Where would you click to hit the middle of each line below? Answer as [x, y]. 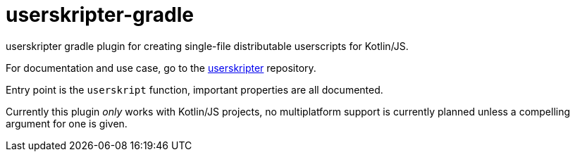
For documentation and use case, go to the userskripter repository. [161, 68]
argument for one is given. [67, 123]
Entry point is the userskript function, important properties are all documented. [194, 89]
